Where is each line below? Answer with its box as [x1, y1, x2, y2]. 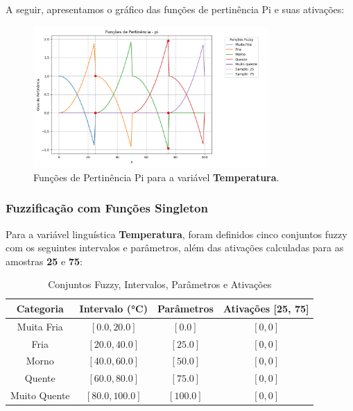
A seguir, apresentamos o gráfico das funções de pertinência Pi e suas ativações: [6, 2, 345, 16]
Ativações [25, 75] [223, 301, 309, 315]
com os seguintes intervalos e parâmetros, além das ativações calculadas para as [6, 240, 344, 255]
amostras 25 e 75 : [6, 253, 83, 268]
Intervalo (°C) [79, 301, 148, 315]
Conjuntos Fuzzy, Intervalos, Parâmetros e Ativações [48, 277, 272, 292]
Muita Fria [17, 319, 63, 333]
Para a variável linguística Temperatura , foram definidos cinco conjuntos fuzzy [6, 226, 347, 241]
